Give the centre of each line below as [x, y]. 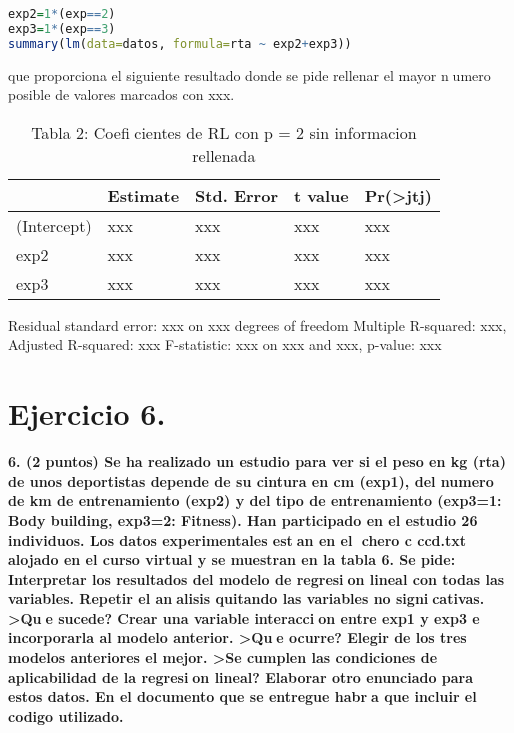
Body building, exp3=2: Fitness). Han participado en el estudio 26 [243, 519]
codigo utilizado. [66, 715]
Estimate [143, 195]
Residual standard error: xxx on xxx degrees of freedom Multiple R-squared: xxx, [257, 324]
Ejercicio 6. [87, 413]
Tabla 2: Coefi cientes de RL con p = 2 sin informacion [224, 132]
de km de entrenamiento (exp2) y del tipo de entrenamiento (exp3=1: [255, 500]
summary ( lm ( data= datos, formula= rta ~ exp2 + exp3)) [180, 43]
